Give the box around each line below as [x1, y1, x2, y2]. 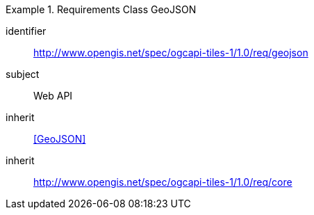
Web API [33, 90, 73, 102]
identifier [6, 25, 47, 37]
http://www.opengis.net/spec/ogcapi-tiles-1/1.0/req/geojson [33, 47, 308, 58]
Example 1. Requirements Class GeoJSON [6, 3, 197, 15]
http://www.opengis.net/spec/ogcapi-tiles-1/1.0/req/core [33, 176, 292, 188]
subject [6, 68, 40, 80]
